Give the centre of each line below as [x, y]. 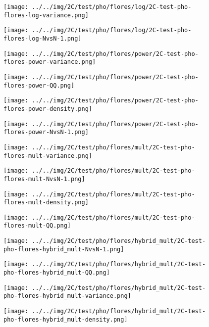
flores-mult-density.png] [46, 203]
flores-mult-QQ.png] [37, 226]
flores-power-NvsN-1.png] [46, 132]
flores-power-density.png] [48, 109]
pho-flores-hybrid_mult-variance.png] [67, 296]
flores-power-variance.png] [50, 62]
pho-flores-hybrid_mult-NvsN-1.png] [64, 249]
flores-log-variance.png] [46, 15]
